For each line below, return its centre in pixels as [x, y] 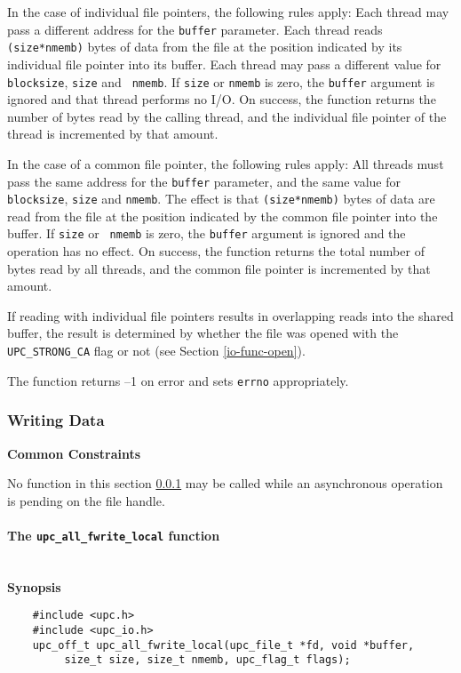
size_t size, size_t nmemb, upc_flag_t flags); [207, 660]
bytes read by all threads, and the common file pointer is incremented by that [219, 268]
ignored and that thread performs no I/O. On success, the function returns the [222, 99]
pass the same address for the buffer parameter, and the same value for [204, 181]
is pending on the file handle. [86, 500]
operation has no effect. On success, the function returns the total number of [216, 251]
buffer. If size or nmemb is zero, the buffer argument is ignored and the [207, 233]
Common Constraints [74, 453]
